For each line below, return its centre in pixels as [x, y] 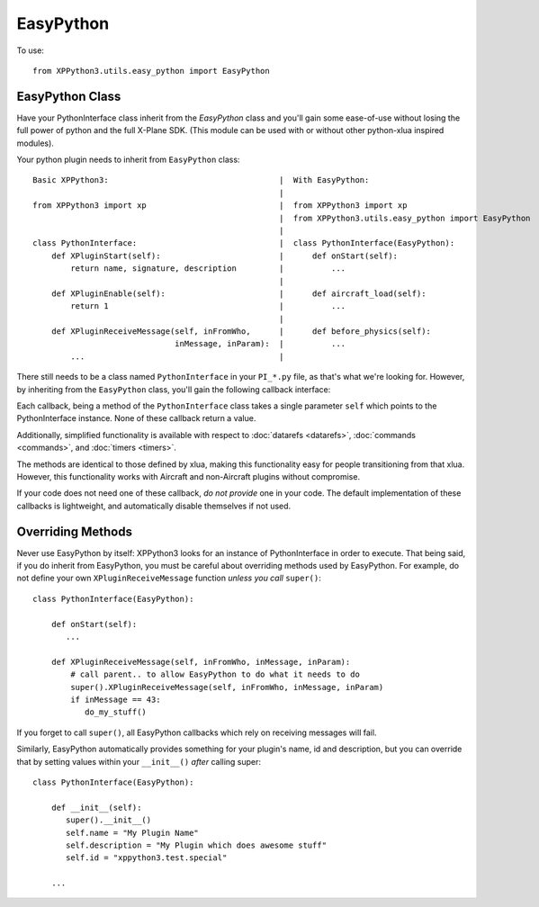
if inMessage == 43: [116, 699]
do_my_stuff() [116, 712]
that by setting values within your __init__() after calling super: [139, 761]
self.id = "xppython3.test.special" [147, 858]
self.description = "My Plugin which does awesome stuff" [197, 845]
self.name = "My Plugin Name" [133, 833]
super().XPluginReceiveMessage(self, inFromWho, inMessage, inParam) [227, 687]
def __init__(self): [96, 807]
